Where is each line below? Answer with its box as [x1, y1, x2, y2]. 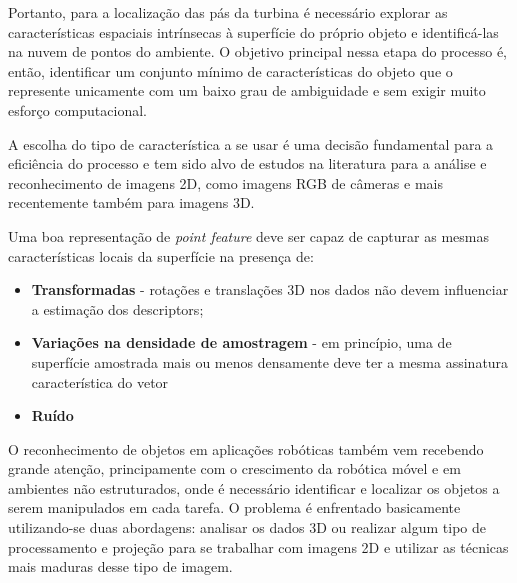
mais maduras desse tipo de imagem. [8, 556, 233, 577]
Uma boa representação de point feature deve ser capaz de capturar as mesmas [8, 225, 489, 246]
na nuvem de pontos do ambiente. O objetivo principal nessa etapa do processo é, [8, 41, 507, 62]
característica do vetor [31, 371, 169, 392]
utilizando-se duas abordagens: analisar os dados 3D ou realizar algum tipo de [8, 517, 487, 538]
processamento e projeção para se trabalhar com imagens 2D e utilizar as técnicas [8, 536, 509, 557]
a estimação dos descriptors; [31, 298, 204, 319]
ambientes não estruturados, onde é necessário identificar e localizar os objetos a [8, 477, 500, 498]
